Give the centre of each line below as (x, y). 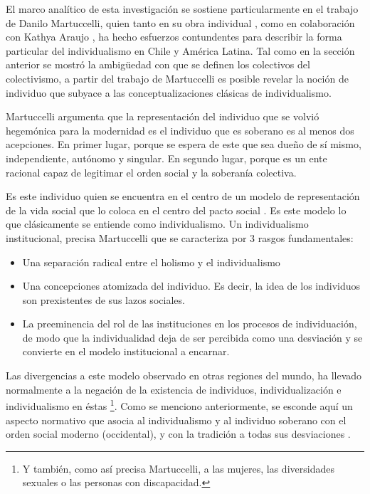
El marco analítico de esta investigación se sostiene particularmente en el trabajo (182, 9)
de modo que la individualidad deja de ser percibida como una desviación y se (192, 337)
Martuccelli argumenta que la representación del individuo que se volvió (163, 116)
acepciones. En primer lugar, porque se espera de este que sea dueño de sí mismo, (184, 144)
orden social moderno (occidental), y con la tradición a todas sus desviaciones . (178, 434)
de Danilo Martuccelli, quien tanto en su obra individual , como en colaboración (180, 22)
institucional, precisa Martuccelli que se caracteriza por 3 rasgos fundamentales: (180, 237)
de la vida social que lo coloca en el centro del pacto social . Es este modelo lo (176, 210)
